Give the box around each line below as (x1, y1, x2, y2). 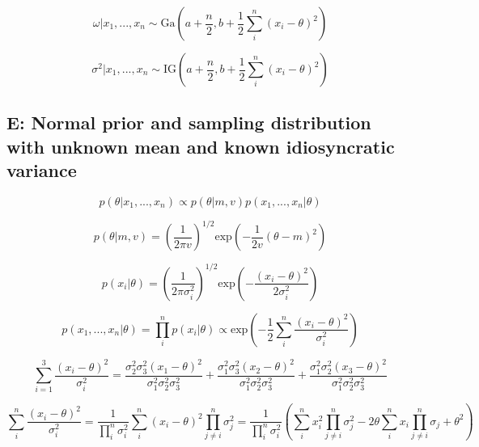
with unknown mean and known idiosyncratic (6, 133, 395, 158)
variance (6, 158, 77, 183)
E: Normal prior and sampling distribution (6, 110, 371, 135)
